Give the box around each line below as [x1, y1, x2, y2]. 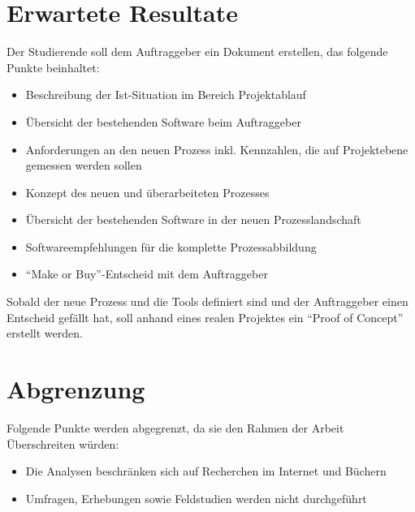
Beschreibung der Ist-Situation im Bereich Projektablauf [25, 86, 306, 103]
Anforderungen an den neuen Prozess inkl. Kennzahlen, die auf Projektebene [25, 140, 409, 157]
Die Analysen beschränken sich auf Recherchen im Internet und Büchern [25, 463, 387, 480]
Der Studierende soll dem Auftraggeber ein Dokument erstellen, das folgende [6, 43, 388, 60]
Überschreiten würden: [6, 435, 119, 452]
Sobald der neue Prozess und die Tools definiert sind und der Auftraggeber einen [6, 293, 409, 310]
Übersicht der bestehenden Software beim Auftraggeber [25, 113, 301, 130]
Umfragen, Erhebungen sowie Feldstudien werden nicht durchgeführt [25, 489, 367, 506]
